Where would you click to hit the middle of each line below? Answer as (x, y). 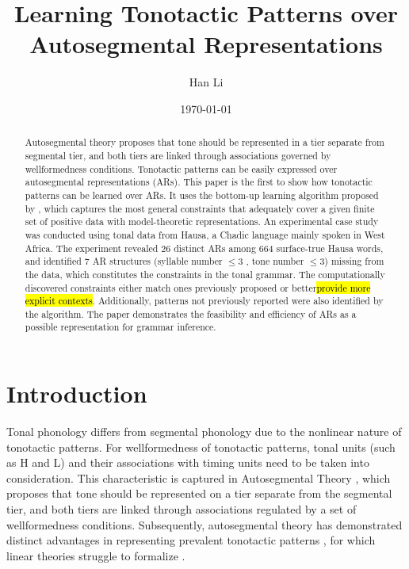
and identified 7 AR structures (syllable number (124, 261)
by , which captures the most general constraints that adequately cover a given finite (200, 208)
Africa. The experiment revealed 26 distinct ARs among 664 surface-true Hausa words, (204, 248)
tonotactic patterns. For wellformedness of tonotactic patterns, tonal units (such (201, 447)
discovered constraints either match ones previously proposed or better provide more (198, 287)
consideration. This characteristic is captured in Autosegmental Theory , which (199, 477)
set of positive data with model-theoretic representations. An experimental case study (202, 221)
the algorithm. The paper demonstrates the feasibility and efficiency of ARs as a (191, 313)
